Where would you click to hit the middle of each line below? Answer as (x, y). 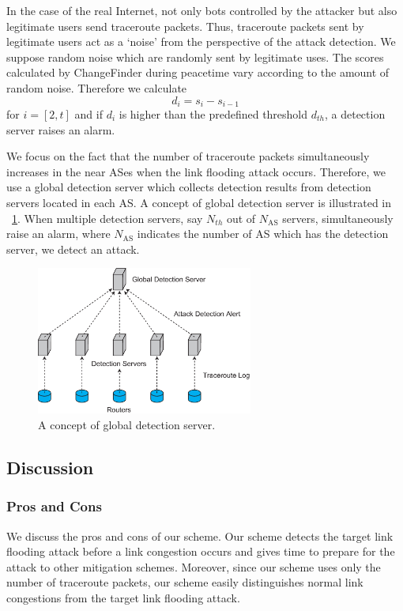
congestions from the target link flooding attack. (123, 597)
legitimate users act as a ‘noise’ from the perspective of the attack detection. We (201, 41)
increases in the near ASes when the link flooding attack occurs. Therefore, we (196, 171)
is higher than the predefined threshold (213, 114)
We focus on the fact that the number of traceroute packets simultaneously (188, 156)
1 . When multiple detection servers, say (107, 218)
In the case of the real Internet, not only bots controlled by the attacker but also (202, 10)
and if (89, 114)
